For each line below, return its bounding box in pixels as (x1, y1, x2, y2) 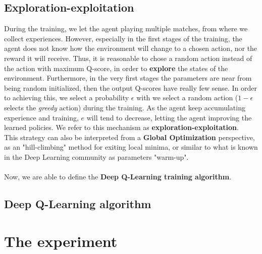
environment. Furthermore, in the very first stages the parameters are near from (4, 73, 252, 83)
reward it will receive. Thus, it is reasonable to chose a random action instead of (4, 52, 252, 63)
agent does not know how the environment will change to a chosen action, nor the (4, 43, 257, 53)
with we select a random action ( (136, 92, 238, 103)
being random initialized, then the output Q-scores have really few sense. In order (4, 82, 257, 93)
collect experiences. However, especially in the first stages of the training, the (4, 33, 242, 43)
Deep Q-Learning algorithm (4, 196, 151, 212)
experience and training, (4, 112, 79, 122)
